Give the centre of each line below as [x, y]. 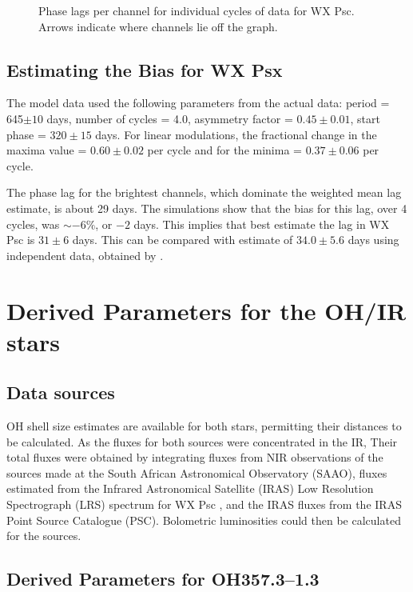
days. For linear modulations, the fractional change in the [236, 134]
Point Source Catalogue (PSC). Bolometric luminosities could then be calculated [204, 520]
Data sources [61, 392]
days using [373, 240]
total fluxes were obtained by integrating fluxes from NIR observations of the [195, 457]
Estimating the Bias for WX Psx [145, 69]
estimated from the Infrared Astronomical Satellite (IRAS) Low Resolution [190, 488]
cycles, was [33, 224]
